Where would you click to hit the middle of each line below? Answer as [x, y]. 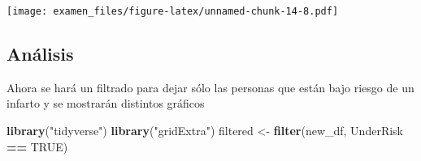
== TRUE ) [37, 146]
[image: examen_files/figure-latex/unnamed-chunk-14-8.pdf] [173, 11]
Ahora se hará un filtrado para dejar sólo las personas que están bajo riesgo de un [210, 87]
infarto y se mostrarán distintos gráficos [106, 103]
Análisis [40, 54]
